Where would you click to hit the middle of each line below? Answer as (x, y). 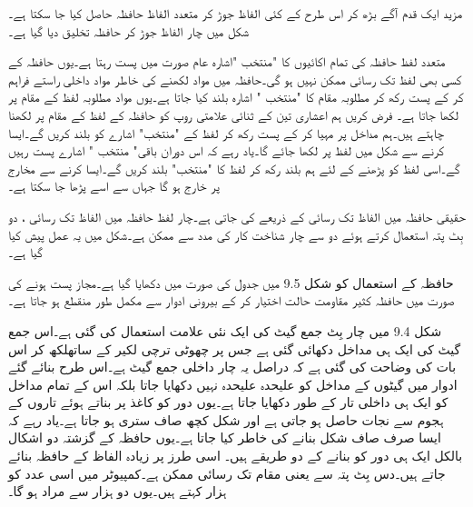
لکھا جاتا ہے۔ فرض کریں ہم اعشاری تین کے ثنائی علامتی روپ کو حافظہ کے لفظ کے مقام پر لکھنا (233, 114)
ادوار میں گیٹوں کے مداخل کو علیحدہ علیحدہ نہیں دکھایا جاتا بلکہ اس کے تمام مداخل (233, 384)
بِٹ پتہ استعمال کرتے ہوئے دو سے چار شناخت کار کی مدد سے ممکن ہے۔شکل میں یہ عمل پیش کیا (236, 234)
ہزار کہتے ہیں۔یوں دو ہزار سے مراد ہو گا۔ (118, 491)
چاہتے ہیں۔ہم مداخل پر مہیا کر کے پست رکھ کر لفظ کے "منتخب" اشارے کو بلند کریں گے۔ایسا (227, 132)
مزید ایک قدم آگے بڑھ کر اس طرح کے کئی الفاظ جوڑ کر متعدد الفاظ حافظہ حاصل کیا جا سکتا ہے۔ (236, 13)
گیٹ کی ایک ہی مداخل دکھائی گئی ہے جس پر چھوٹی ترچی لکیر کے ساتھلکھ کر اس (235, 348)
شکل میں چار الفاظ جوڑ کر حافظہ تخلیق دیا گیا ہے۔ (129, 30)
